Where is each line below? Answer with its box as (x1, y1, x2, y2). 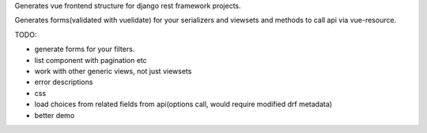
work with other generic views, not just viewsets (34, 66, 192, 76)
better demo (34, 110, 75, 120)
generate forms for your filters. (34, 44, 135, 54)
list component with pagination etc (34, 55, 148, 65)
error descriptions (34, 77, 93, 87)
